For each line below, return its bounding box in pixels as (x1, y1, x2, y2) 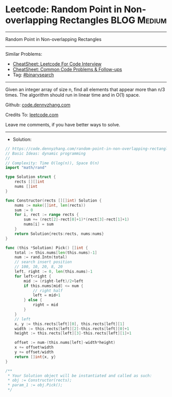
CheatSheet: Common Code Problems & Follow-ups (12, 66, 122, 72)
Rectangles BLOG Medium (59, 14, 167, 26)
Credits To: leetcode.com (5, 112, 59, 118)
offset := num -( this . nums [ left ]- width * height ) (14, 340, 116, 345)
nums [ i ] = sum (24, 222, 54, 227)
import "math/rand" (5, 165, 47, 170)
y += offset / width (14, 349, 54, 355)
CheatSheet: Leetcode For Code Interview (12, 60, 102, 67)
